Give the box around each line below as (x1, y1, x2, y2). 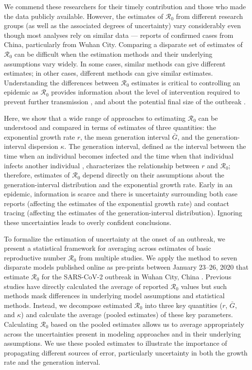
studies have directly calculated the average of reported (4, 281, 168, 291)
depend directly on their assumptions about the (83, 170, 224, 180)
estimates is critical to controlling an (131, 77, 240, 87)
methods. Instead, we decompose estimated (4, 300, 132, 310)
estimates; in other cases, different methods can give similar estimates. (4, 68, 213, 78)
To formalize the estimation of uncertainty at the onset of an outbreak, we (4, 233, 225, 243)
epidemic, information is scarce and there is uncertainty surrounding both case (4, 189, 237, 199)
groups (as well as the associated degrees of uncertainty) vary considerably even (4, 20, 241, 31)
